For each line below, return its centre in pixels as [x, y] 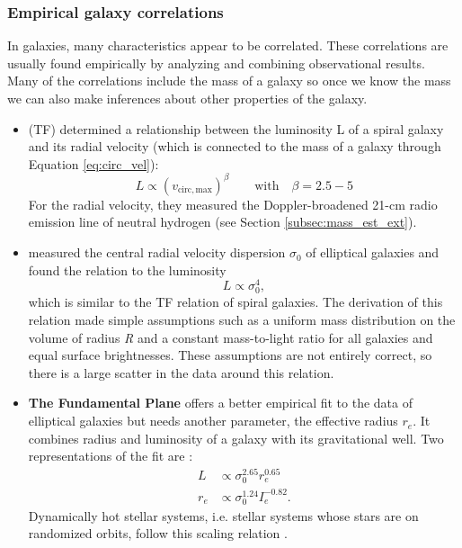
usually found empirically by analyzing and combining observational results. [216, 63]
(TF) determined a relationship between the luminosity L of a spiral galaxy [236, 128]
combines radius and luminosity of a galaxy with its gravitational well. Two [236, 438]
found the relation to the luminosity [127, 270]
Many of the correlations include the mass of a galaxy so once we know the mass [229, 81]
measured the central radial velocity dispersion [157, 252]
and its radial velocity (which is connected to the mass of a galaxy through [235, 146]
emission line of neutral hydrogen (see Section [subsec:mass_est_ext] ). [222, 222]
